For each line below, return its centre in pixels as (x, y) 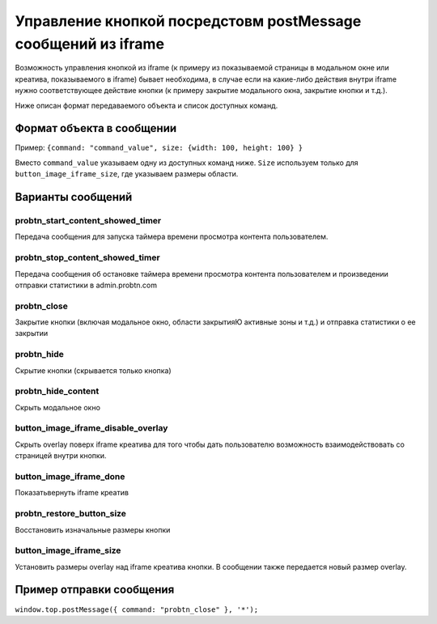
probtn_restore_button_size (71, 514)
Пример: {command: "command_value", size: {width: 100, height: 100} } (159, 148)
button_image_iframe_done (70, 476)
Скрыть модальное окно (58, 407)
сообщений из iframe (90, 44)
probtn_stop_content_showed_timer (88, 257)
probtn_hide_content (57, 391)
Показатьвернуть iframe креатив (72, 493)
